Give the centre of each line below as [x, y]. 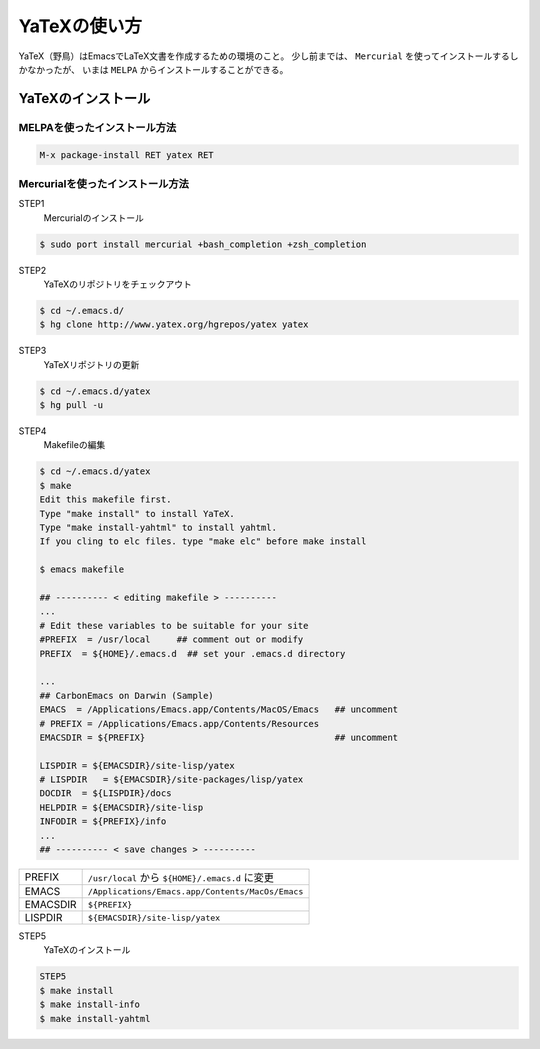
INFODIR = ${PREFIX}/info [103, 821]
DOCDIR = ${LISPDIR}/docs [105, 793]
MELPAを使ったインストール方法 [97, 127]
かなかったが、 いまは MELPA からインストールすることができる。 [153, 69]
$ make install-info [89, 1004]
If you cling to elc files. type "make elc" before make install [203, 541]
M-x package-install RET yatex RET [126, 154]
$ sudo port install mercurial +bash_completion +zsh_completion [203, 244]
